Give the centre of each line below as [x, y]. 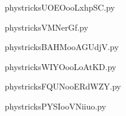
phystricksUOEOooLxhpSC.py [60, 7]
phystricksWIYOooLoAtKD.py [61, 66]
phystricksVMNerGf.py [47, 27]
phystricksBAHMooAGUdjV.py [62, 47]
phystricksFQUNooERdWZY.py [63, 86]
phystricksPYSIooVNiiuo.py [56, 106]
